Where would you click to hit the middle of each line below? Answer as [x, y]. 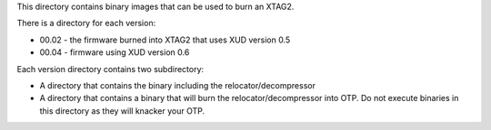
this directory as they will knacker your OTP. [122, 111]
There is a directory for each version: [86, 23]
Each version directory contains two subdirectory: [110, 69]
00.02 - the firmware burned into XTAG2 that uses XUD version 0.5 [165, 40]
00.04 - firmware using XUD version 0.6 [115, 52]
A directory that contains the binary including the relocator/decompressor [177, 85]
